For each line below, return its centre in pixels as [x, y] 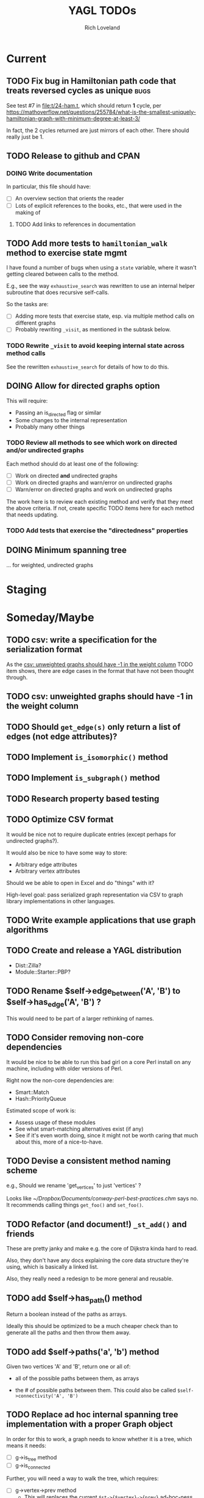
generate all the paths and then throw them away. [69, 1332]
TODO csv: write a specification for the [82, 640]
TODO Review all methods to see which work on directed [92, 442]
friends [20, 1234]
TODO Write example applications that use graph [101, 920]
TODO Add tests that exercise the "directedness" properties [97, 531]
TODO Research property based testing [83, 799]
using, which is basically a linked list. [52, 1267]
